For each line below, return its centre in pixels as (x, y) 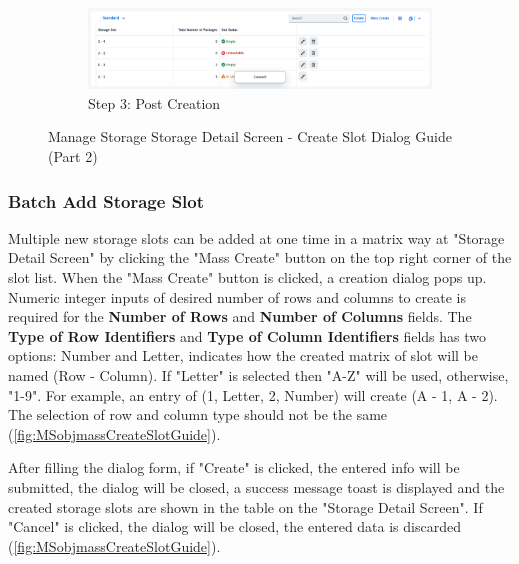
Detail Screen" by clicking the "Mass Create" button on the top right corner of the (260, 257)
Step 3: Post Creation (154, 102)
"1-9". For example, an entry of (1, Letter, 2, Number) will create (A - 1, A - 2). (253, 394)
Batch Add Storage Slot (106, 200)
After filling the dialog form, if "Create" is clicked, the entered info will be (234, 467)
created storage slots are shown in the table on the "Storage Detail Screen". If (245, 506)
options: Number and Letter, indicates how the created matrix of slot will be (243, 355)
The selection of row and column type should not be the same (198, 414)
